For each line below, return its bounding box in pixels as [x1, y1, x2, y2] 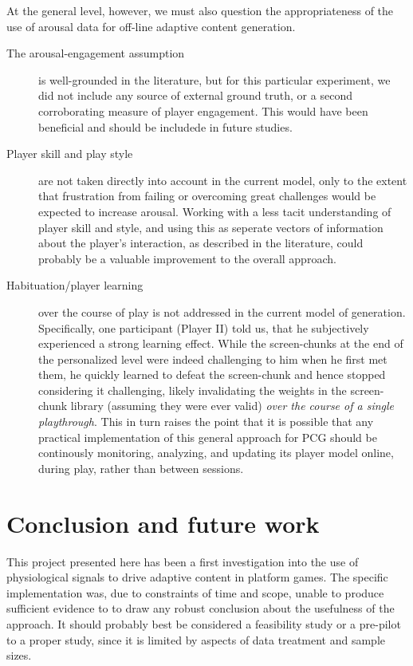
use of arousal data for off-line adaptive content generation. [6, 18, 296, 34]
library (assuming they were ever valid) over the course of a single [70, 397, 395, 414]
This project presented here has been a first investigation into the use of [6, 553, 359, 569]
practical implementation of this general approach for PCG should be [38, 428, 377, 445]
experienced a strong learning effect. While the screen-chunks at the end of [38, 335, 403, 352]
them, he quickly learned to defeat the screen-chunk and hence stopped [38, 366, 386, 383]
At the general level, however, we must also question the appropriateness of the [6, 2, 394, 18]
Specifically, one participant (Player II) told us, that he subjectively [38, 319, 369, 336]
